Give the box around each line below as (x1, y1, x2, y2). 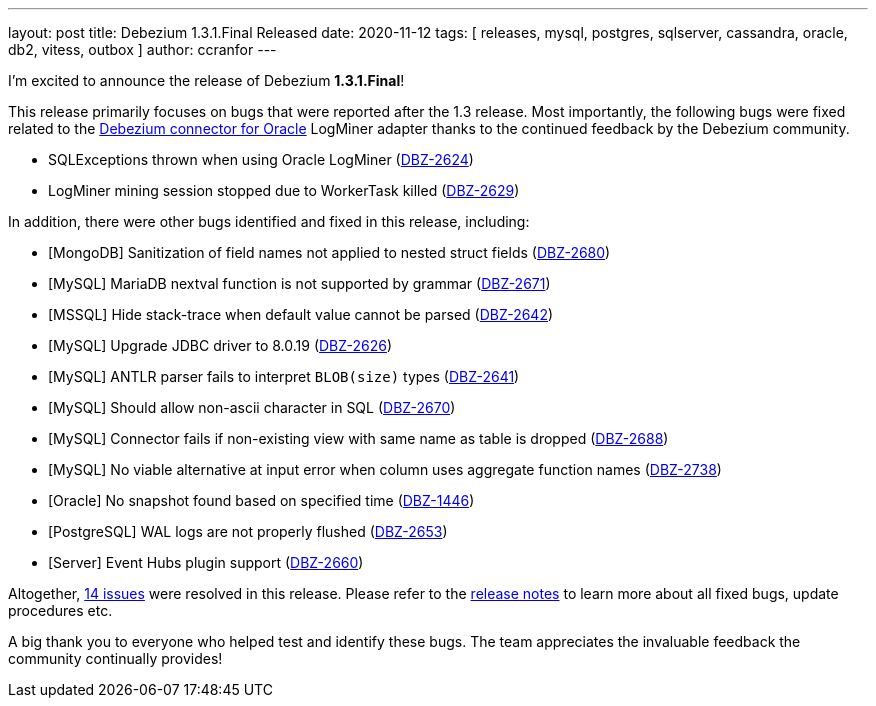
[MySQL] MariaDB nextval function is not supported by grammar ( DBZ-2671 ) (48, 275, 551, 292)
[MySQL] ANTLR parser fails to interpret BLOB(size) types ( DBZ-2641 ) (48, 368, 520, 385)
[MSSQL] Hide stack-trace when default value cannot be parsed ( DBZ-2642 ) (48, 306, 554, 323)
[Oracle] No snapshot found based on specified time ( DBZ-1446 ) (48, 492, 475, 509)
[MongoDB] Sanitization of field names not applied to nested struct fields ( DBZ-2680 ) (48, 244, 611, 261)
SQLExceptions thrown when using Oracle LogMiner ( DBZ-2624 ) (48, 151, 474, 168)
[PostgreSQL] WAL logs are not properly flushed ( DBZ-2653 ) (48, 523, 448, 540)
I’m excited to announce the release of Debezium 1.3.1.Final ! (8, 72, 405, 89)
